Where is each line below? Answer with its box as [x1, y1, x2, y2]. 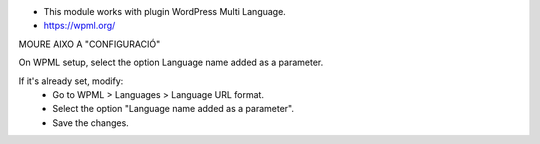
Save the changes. [52, 116, 129, 129]
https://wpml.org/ [43, 20, 116, 32]
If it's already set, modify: [18, 75, 124, 87]
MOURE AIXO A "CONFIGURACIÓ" [18, 38, 161, 50]
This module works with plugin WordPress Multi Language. [43, 6, 287, 17]
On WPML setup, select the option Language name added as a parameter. [18, 56, 324, 69]
